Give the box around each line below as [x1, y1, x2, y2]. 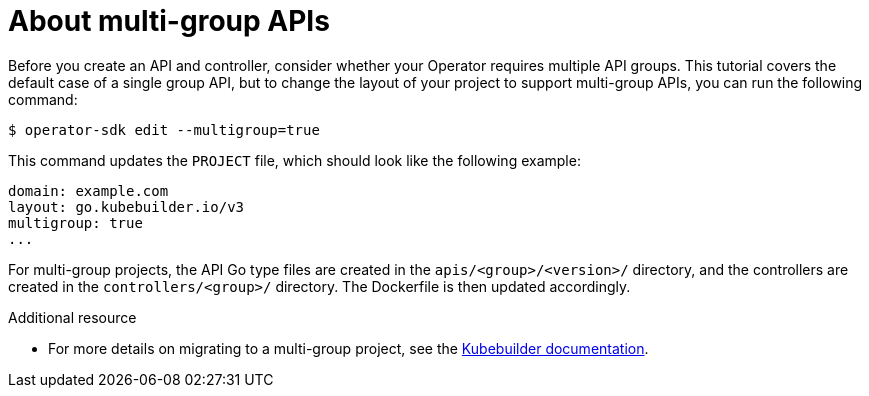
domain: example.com [8, 182, 169, 199]
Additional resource [8, 308, 137, 326]
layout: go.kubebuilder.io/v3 [8, 198, 245, 215]
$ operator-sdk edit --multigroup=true [8, 121, 320, 138]
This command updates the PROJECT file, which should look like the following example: [8, 151, 581, 169]
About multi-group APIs [8, 4, 330, 38]
